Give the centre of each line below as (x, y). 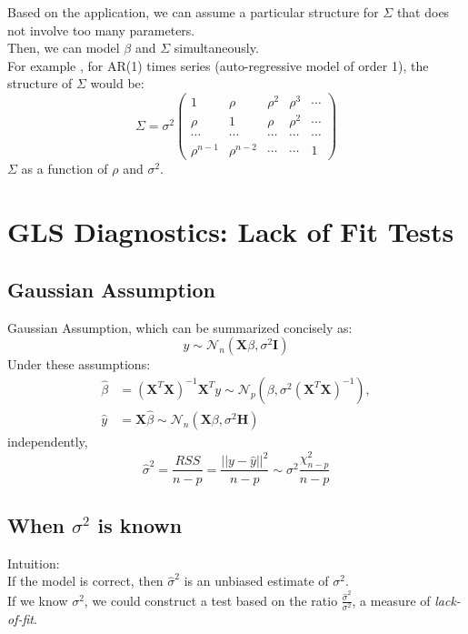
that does (423, 12)
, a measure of (391, 600)
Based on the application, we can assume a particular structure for (193, 12)
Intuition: (34, 563)
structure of (40, 83)
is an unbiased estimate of (256, 581)
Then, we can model (64, 48)
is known (140, 524)
